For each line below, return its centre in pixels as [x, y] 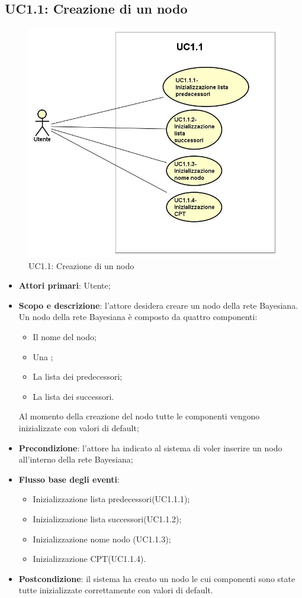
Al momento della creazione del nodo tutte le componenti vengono [139, 416]
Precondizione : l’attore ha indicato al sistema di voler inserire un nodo [150, 447]
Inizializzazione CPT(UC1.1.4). [89, 559]
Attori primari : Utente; [65, 285]
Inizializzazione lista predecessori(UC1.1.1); [111, 499]
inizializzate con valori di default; [79, 428]
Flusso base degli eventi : [69, 479]
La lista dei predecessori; [78, 376]
